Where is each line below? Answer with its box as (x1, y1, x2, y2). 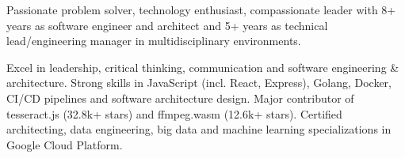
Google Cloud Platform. (6, 136, 123, 152)
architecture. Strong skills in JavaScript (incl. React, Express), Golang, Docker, (6, 74, 392, 91)
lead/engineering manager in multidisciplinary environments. (6, 32, 301, 49)
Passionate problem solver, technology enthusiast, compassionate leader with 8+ (6, 2, 396, 17)
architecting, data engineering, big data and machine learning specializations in (6, 121, 392, 137)
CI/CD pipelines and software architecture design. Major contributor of (6, 89, 354, 106)
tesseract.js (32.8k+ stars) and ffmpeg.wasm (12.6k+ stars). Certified (6, 105, 342, 122)
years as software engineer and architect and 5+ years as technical (6, 17, 328, 33)
